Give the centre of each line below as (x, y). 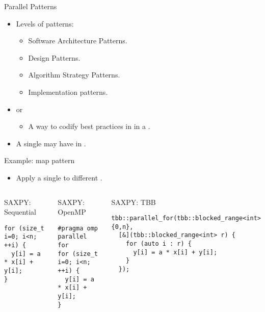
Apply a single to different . (59, 177)
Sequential (20, 212)
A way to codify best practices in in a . (89, 126)
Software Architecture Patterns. (78, 41)
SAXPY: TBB (134, 202)
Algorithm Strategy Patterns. (74, 75)
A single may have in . (51, 143)
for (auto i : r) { (159, 244)
